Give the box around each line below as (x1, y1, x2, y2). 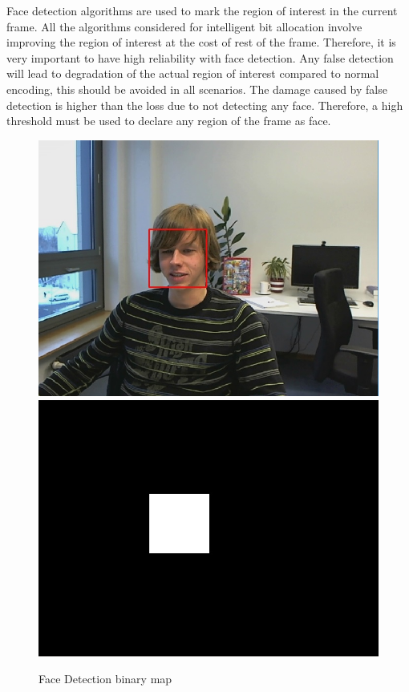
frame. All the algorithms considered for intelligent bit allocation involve (6, 18, 362, 34)
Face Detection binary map (38, 670, 172, 687)
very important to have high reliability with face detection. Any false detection (6, 49, 394, 66)
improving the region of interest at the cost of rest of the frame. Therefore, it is (6, 34, 396, 51)
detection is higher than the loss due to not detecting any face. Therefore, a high (6, 96, 403, 113)
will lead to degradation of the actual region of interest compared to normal (6, 65, 379, 82)
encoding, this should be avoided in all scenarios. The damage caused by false (6, 80, 387, 97)
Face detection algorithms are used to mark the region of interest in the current (6, 2, 398, 18)
